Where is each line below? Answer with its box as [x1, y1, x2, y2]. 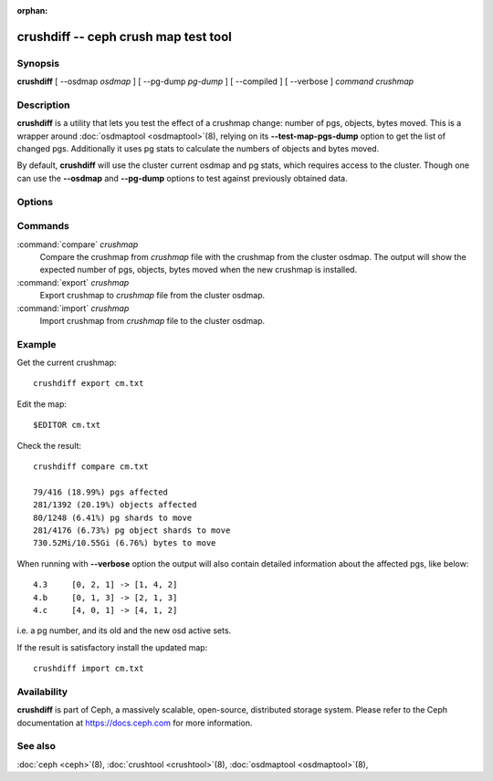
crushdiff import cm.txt [33, 663, 144, 674]
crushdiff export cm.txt [33, 379, 144, 389]
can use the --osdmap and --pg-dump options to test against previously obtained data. [16, 172, 348, 183]
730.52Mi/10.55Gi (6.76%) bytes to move [33, 538, 216, 548]
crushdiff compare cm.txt [33, 462, 150, 472]
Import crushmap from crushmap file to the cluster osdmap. [39, 315, 266, 326]
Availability [16, 685, 68, 698]
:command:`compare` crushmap [16, 238, 139, 250]
